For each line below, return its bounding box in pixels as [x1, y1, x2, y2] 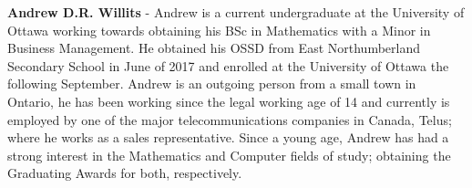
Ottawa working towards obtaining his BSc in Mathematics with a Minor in [7, 20, 431, 39]
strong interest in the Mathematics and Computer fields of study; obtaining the [7, 145, 451, 164]
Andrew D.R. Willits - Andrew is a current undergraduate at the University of [7, 3, 465, 21]
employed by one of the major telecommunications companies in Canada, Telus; [7, 110, 452, 129]
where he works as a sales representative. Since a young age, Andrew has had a [7, 128, 449, 147]
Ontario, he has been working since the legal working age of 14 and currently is [7, 91, 450, 110]
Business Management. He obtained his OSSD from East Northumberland [7, 38, 420, 57]
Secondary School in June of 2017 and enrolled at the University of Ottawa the [7, 56, 449, 75]
